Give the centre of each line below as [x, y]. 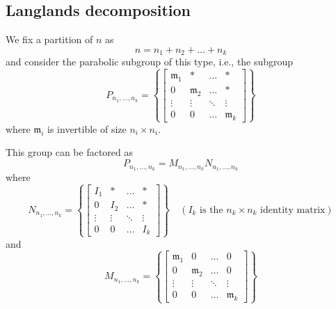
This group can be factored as [70, 152]
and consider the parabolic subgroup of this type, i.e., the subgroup [150, 62]
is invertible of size [87, 128]
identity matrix [293, 211]
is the [211, 211]
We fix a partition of [49, 39]
